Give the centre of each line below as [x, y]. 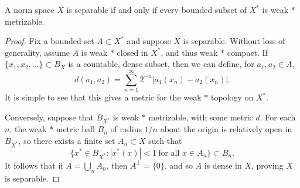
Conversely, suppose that [49, 117]
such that [165, 141]
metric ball [75, 129]
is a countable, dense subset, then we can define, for [161, 64]
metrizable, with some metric [201, 117]
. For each [278, 117]
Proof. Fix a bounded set [50, 41]
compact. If [247, 52]
